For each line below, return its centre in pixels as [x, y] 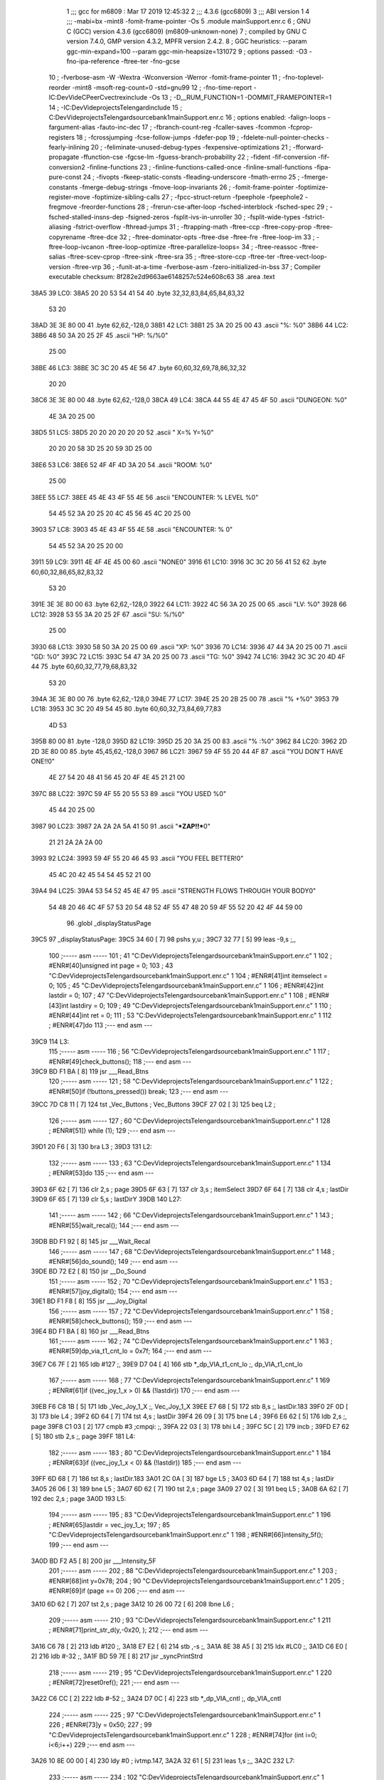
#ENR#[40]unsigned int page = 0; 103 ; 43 [111, 965]
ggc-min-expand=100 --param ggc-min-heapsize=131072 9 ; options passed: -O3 [187, 51]
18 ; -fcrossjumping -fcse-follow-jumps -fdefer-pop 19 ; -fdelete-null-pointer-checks [200, 137]
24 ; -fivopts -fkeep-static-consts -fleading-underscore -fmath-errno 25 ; [191, 177]
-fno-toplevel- [303, 78]
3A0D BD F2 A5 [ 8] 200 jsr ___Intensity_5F [94, 1561]
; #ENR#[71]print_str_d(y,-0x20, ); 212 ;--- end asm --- [128, 1630]
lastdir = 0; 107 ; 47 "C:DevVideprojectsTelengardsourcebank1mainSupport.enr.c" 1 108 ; [178, 995]
